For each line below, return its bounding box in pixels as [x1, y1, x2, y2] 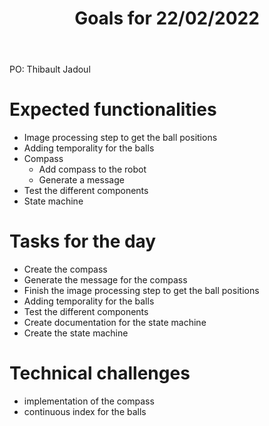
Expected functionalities [9, 98, 217, 121]
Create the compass [23, 263, 108, 276]
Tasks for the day [9, 230, 157, 253]
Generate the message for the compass [23, 274, 188, 286]
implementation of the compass [23, 395, 155, 407]
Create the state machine [23, 327, 129, 339]
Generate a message [38, 174, 125, 186]
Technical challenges [9, 362, 191, 385]
